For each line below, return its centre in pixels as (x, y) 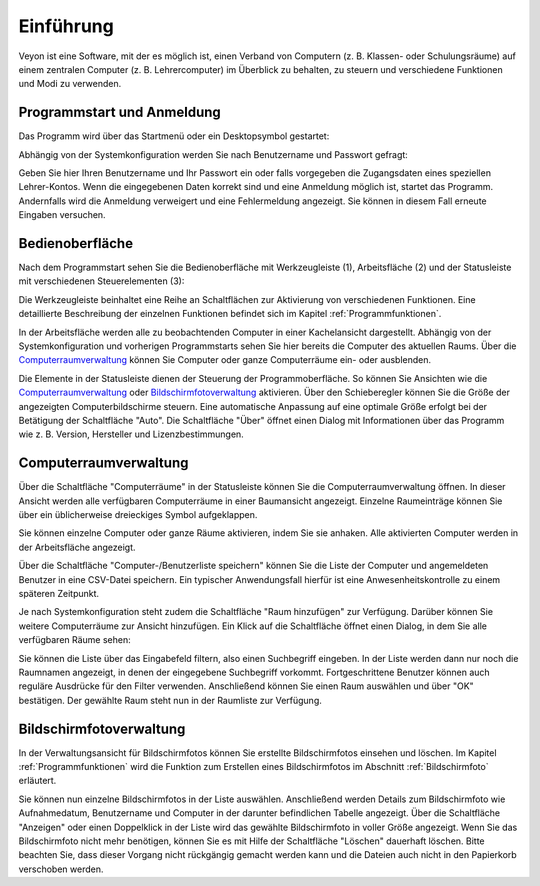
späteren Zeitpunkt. (59, 594)
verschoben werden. (61, 869)
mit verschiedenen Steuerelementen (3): (101, 281)
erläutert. (37, 781)
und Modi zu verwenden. (70, 84)
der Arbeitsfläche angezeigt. (77, 547)
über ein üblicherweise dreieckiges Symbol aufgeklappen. (138, 515)
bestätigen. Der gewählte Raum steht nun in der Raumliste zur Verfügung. (170, 700)
